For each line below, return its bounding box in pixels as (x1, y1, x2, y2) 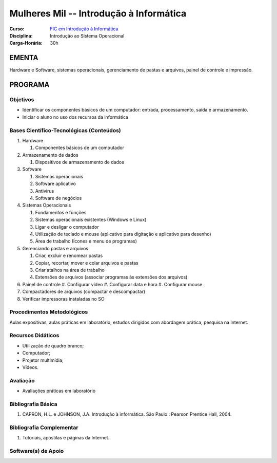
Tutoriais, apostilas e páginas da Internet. (22, 435, 110, 441)
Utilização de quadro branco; (22, 342, 84, 349)
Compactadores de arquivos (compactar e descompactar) (22, 288, 146, 295)
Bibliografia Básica (9, 400, 57, 408)
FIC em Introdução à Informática (50, 26, 118, 32)
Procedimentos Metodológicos (9, 308, 88, 316)
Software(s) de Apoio (9, 448, 64, 455)
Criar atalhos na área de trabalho (35, 267, 105, 273)
